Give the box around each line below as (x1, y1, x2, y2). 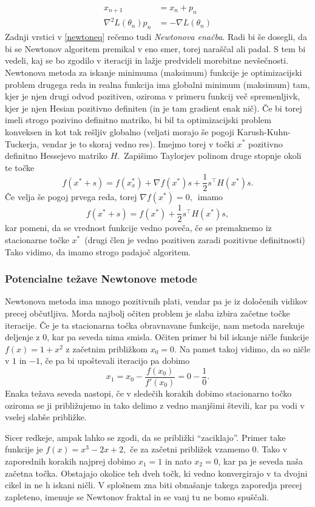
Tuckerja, (5, 137, 39, 150)
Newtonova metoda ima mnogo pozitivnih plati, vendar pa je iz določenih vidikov (5, 295, 308, 307)
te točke (5, 161, 35, 173)
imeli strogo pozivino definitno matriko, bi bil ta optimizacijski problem (5, 113, 271, 126)
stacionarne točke (5, 233, 69, 246)
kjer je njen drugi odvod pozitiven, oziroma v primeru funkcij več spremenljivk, (5, 90, 300, 102)
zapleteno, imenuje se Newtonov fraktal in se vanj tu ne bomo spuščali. (5, 490, 269, 503)
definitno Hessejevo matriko (5, 149, 107, 162)
